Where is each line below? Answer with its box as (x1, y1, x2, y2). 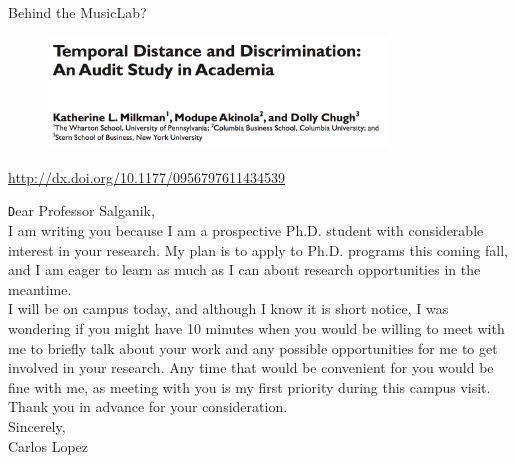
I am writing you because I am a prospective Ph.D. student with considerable (8, 220, 484, 241)
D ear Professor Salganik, (8, 200, 155, 221)
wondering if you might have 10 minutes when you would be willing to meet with (8, 318, 505, 339)
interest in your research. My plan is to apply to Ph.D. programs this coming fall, (8, 239, 508, 260)
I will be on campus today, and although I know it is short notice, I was (8, 298, 449, 319)
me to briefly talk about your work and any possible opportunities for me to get (8, 337, 498, 358)
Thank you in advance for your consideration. (8, 396, 288, 417)
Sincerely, (8, 415, 66, 436)
